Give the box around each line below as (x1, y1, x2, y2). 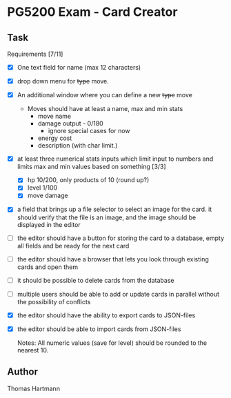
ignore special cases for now (48, 127, 130, 135)
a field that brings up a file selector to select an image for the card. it (17, 205, 212, 214)
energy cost (37, 134, 72, 142)
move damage (27, 191, 68, 200)
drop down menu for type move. (17, 77, 109, 86)
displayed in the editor (17, 220, 81, 228)
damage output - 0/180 (37, 119, 103, 128)
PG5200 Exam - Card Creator (7, 4, 178, 20)
